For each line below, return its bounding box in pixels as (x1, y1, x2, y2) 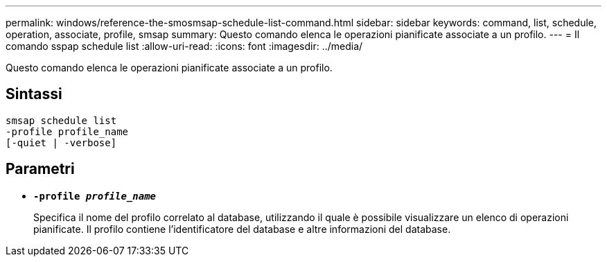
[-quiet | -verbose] (6, 137, 117, 148)
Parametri (6, 160, 75, 178)
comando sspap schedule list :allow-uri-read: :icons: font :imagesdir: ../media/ (6, 40, 363, 52)
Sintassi (6, 85, 62, 103)
